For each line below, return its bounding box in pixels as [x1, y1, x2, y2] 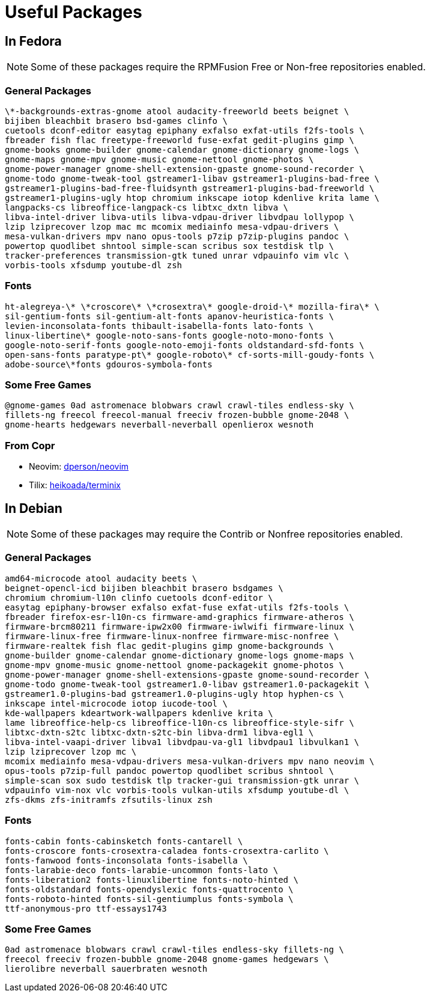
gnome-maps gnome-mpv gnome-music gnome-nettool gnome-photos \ [5, 154, 314, 164]
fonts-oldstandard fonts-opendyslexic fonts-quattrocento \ [5, 884, 294, 894]
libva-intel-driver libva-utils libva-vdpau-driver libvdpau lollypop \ [5, 212, 354, 222]
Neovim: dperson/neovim [29, 461, 129, 472]
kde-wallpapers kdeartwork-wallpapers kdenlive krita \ [5, 708, 273, 718]
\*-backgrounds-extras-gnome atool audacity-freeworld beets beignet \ [5, 106, 350, 116]
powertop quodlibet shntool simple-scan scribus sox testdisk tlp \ [5, 241, 334, 251]
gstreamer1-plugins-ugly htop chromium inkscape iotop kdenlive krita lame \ [5, 192, 380, 203]
